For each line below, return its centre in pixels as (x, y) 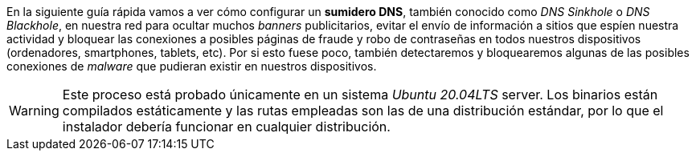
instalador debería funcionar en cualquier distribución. (226, 127)
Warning (34, 111)
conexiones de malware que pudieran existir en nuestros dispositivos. (192, 66)
